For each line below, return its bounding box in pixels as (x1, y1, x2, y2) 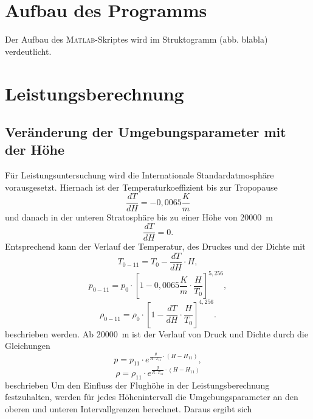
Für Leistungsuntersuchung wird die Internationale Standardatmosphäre (5, 169, 274, 181)
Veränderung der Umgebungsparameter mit (5, 122, 286, 141)
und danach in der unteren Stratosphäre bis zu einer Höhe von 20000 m (5, 210, 273, 223)
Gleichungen (5, 339, 50, 352)
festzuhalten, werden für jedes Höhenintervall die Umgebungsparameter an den (5, 390, 298, 403)
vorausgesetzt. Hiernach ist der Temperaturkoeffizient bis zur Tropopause (5, 180, 278, 193)
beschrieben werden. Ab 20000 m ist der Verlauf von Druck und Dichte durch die (5, 327, 308, 340)
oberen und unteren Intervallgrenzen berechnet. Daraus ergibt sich (5, 403, 252, 415)
